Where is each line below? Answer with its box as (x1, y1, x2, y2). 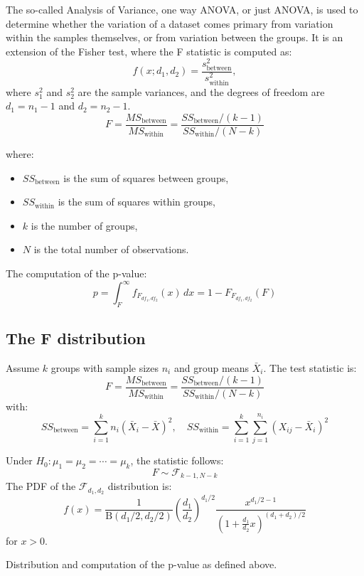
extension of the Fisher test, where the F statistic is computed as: (6, 43, 292, 58)
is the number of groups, (31, 218, 138, 233)
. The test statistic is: (263, 361, 357, 375)
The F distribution (6, 327, 146, 349)
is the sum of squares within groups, (58, 194, 216, 209)
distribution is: (107, 479, 172, 494)
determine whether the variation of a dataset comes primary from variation (6, 16, 333, 31)
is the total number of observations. (33, 242, 189, 257)
